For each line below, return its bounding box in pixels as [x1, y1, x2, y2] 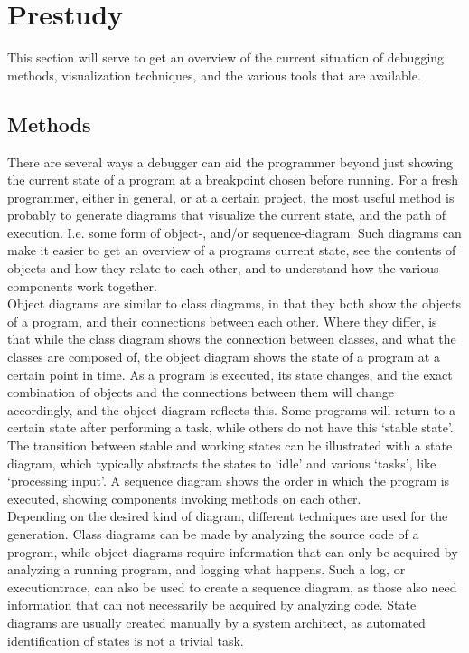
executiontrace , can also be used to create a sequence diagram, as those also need [7, 577, 457, 596]
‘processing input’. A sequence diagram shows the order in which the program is [7, 471, 450, 490]
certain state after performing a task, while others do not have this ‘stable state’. [7, 418, 454, 437]
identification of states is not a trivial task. [7, 630, 244, 649]
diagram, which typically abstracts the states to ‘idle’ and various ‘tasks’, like [7, 453, 436, 472]
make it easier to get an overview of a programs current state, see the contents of [7, 241, 456, 260]
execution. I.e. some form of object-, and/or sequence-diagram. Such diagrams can [7, 222, 462, 241]
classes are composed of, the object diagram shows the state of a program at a [7, 347, 440, 366]
